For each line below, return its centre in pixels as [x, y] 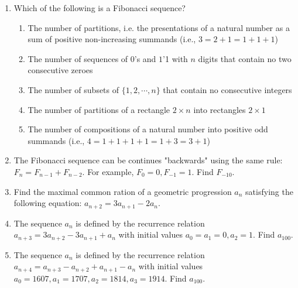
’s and [145, 58]
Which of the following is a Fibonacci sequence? [100, 8]
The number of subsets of [73, 89]
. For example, [108, 171]
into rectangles [220, 109]
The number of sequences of [78, 58]
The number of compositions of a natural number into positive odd [148, 129]
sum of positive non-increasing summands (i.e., [112, 39]
